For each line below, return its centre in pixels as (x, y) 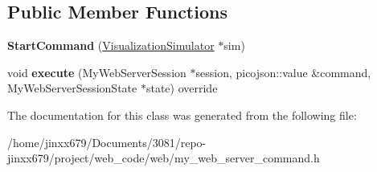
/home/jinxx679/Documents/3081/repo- (107, 142)
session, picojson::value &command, (283, 72)
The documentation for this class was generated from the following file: (182, 115)
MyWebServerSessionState (72, 88)
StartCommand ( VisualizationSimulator (111, 45)
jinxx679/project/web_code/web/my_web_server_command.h (164, 158)
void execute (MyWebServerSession (97, 72)
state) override (182, 88)
